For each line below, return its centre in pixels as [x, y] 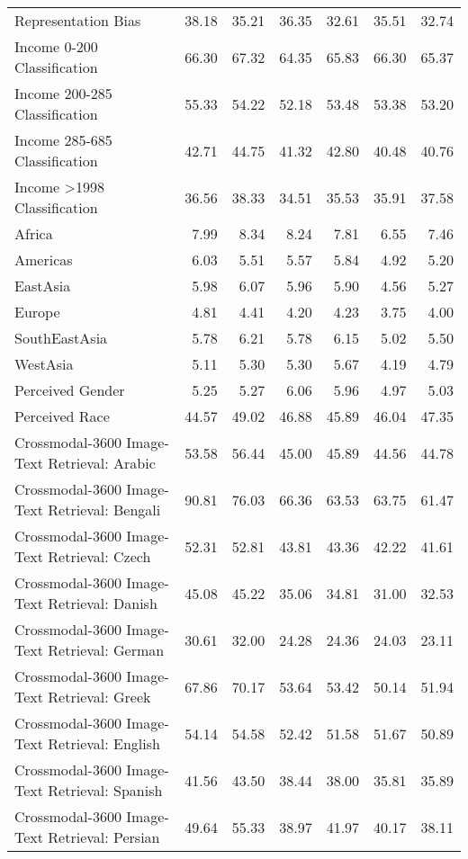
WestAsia [44, 364]
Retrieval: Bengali [104, 510]
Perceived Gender [70, 390]
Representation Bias [78, 20]
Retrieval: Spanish [105, 790]
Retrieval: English [104, 743]
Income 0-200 [56, 46]
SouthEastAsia [61, 338]
